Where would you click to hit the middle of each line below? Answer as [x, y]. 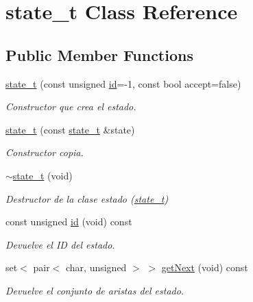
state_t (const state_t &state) [70, 129]
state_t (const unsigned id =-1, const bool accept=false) [123, 83]
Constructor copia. [45, 152]
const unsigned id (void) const [69, 222]
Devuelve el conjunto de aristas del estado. [95, 290]
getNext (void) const [205, 267]
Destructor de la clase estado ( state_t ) [87, 198]
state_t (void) [43, 175]
